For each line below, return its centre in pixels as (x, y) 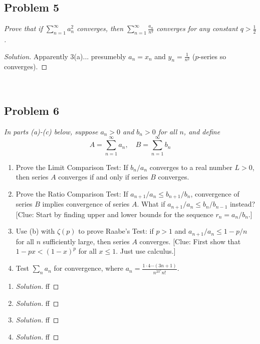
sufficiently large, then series (86, 241)
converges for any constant (197, 28)
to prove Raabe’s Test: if (116, 231)
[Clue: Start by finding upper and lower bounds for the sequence (114, 214)
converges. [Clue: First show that (190, 241)
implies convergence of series (86, 204)
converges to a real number (191, 167)
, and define (202, 131)
